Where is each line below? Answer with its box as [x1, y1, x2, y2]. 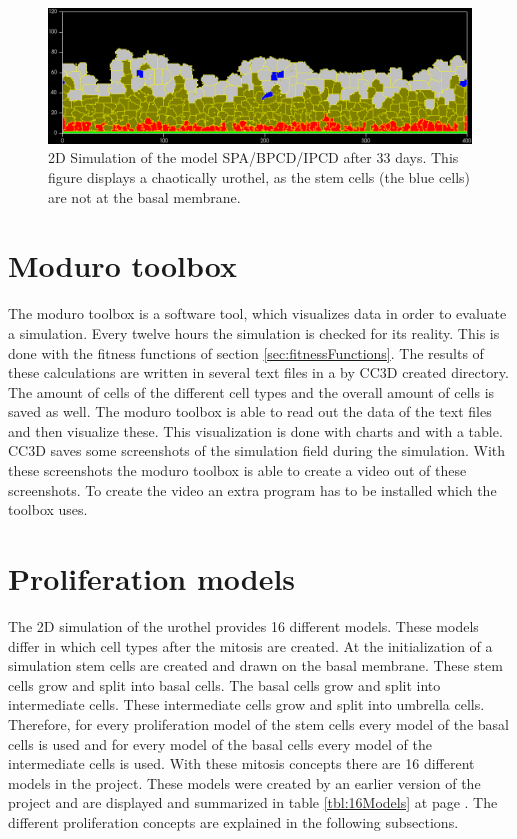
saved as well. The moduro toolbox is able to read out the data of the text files [8, 401, 492, 422]
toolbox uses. [8, 499, 88, 520]
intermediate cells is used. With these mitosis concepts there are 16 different [8, 753, 475, 774]
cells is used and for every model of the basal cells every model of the [8, 733, 432, 754]
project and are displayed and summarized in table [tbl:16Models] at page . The [8, 792, 498, 813]
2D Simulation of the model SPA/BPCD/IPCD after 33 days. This [48, 147, 459, 168]
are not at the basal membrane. [48, 186, 241, 207]
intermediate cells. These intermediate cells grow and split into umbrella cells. [8, 694, 485, 715]
